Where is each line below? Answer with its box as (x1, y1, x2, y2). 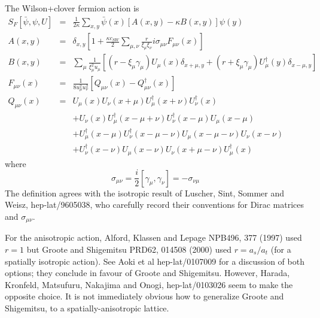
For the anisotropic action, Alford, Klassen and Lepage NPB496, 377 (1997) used (5, 231, 302, 244)
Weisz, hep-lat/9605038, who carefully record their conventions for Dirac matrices (5, 198, 304, 211)
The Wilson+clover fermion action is (5, 2, 139, 14)
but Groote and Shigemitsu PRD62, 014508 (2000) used (26, 243, 231, 255)
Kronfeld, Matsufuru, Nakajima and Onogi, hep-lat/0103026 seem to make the (5, 278, 293, 290)
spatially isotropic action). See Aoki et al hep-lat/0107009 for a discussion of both (5, 255, 304, 267)
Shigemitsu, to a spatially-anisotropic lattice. (5, 301, 169, 314)
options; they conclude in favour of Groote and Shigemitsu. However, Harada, (5, 266, 290, 279)
